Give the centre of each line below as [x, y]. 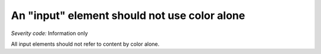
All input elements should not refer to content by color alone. [85, 44]
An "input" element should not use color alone [128, 15]
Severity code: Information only [50, 33]
